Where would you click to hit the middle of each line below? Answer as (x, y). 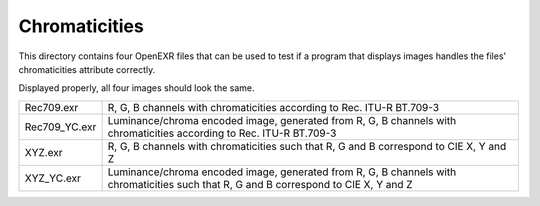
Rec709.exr (51, 107)
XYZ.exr (43, 152)
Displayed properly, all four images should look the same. (136, 88)
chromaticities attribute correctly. (87, 69)
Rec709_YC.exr (60, 127)
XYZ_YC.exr (53, 178)
